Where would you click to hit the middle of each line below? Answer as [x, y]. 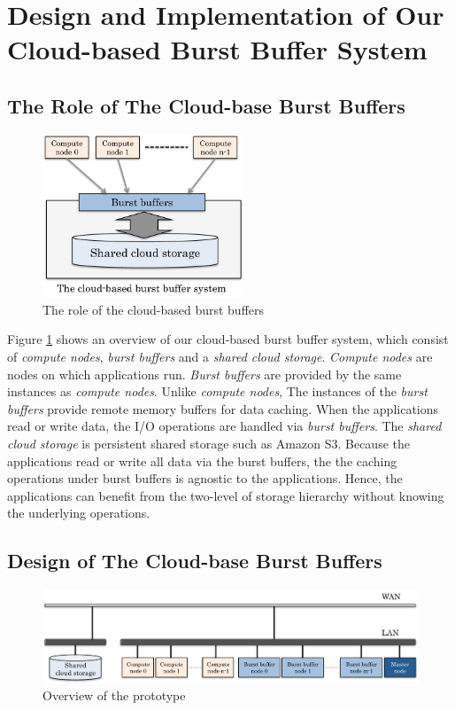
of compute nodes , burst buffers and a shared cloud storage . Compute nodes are [220, 356]
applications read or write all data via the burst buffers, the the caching [202, 460]
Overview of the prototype [114, 695]
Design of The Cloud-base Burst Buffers [195, 561]
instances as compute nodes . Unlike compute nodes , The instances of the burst [217, 391]
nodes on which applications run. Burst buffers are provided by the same [204, 374]
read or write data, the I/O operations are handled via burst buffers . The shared [224, 426]
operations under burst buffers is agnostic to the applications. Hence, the [205, 478]
